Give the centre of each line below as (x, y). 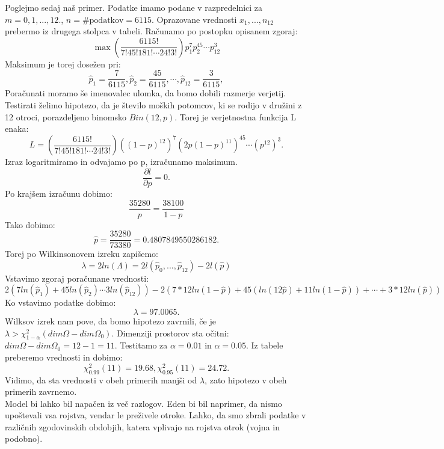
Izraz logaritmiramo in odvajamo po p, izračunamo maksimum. (121, 162)
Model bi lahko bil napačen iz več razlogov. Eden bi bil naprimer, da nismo (143, 403)
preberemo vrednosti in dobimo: (64, 357)
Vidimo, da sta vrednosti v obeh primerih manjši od (101, 379)
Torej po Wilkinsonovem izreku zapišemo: (82, 254)
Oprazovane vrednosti (197, 19)
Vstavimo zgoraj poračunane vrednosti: (77, 278)
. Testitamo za (141, 345)
